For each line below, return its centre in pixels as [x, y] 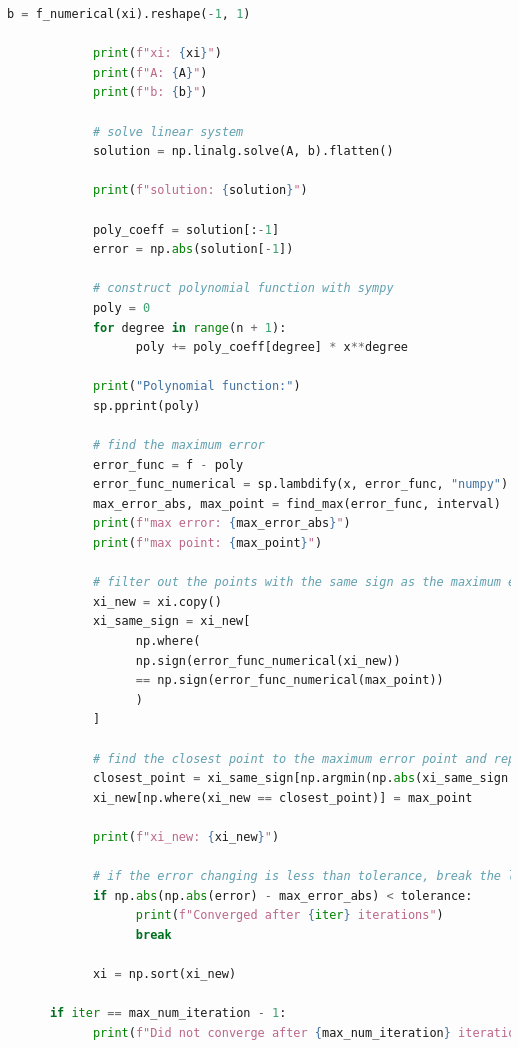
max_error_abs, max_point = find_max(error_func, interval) [296, 503]
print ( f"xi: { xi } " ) [157, 53]
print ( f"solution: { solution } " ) [200, 190]
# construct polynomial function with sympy [243, 288]
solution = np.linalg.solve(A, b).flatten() [243, 151]
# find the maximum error [178, 445]
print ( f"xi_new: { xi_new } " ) [186, 836]
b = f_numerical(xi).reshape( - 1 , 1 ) [129, 14]
